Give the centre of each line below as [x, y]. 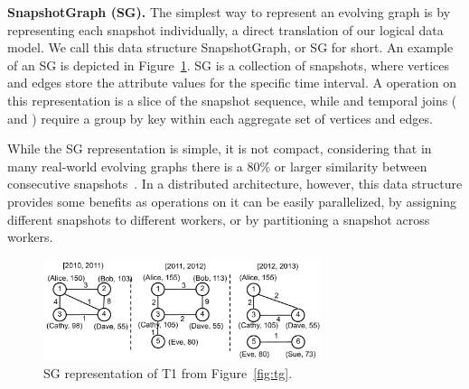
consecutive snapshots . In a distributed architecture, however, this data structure [235, 184]
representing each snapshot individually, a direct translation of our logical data [225, 29]
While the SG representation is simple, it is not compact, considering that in [220, 148]
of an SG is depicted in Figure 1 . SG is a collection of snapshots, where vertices [229, 65]
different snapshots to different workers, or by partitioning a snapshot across [219, 219]
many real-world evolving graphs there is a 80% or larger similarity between [217, 166]
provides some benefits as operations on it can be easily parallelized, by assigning [232, 201]
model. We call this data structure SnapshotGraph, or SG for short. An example [230, 47]
